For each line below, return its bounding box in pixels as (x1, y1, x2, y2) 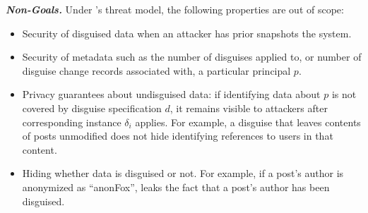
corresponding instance (22, 114, 121, 129)
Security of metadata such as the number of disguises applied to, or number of (22, 49, 362, 64)
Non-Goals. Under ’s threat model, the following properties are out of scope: (6, 2, 344, 16)
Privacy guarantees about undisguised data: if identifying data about (22, 87, 321, 102)
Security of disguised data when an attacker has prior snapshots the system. (22, 25, 352, 40)
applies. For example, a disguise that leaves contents (135, 114, 361, 129)
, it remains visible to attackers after (170, 100, 328, 115)
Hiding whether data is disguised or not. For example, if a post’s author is (22, 166, 344, 181)
